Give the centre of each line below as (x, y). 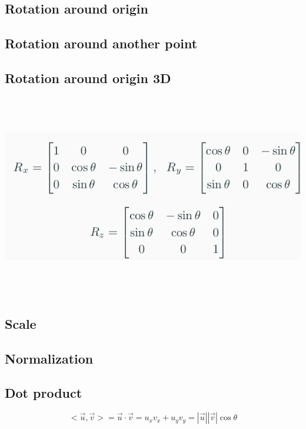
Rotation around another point (101, 43)
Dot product (44, 393)
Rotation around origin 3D (88, 77)
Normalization (49, 358)
